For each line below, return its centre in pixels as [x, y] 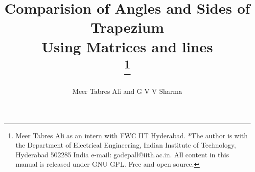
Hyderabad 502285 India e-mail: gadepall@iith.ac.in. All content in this [122, 154]
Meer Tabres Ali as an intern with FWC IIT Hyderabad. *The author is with [132, 135]
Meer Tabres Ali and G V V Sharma [127, 91]
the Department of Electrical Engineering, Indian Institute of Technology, [126, 145]
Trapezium [127, 27]
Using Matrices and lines [127, 46]
